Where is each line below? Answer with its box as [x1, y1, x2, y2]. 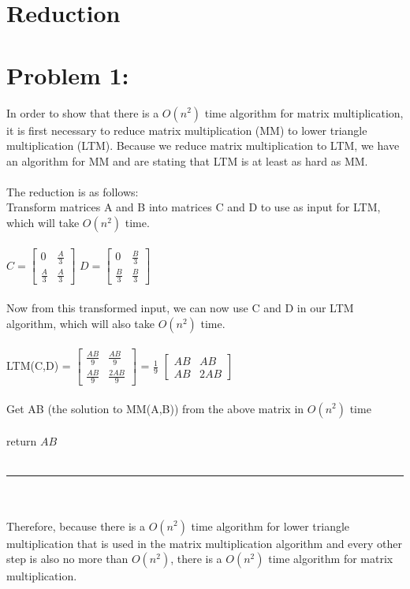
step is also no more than [6, 550, 129, 567]
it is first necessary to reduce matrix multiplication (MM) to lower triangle [6, 121, 367, 138]
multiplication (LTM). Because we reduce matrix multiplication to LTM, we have [6, 137, 400, 154]
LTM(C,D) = [6, 357, 71, 374]
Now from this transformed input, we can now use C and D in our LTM [6, 300, 354, 315]
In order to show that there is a [6, 104, 159, 121]
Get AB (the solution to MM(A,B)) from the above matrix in [6, 400, 304, 416]
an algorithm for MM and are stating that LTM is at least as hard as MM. [6, 152, 368, 169]
